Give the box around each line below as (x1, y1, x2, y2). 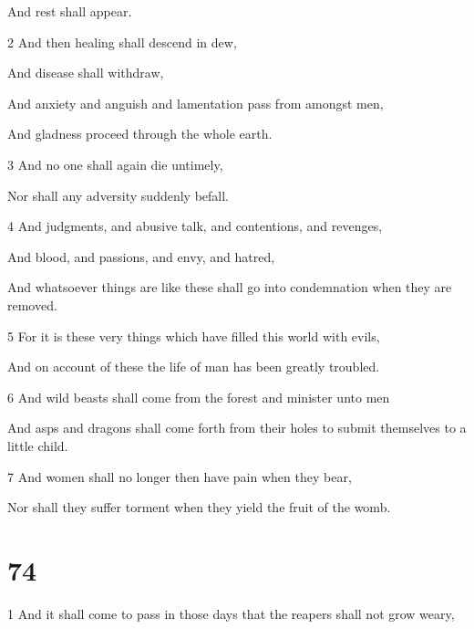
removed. (7, 295, 57, 314)
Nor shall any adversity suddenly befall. (7, 185, 230, 204)
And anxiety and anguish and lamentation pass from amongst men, (7, 93, 384, 112)
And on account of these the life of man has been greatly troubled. (7, 357, 380, 376)
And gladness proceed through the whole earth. (7, 124, 273, 143)
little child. (7, 435, 68, 455)
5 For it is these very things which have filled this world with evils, (7, 326, 380, 345)
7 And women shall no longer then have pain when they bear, (7, 467, 352, 486)
